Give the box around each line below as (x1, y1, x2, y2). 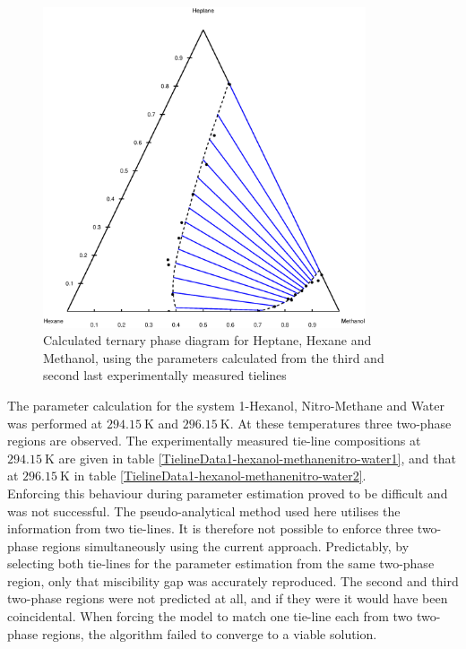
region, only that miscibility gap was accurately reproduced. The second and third (7, 571, 459, 590)
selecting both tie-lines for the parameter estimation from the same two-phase (7, 554, 435, 573)
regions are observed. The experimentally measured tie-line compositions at (7, 431, 421, 450)
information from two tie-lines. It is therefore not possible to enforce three (7, 519, 414, 538)
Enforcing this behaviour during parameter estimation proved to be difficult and (7, 483, 448, 502)
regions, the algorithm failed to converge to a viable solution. (41, 624, 377, 643)
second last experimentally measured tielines (43, 366, 287, 385)
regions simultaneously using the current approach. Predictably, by (41, 536, 410, 555)
